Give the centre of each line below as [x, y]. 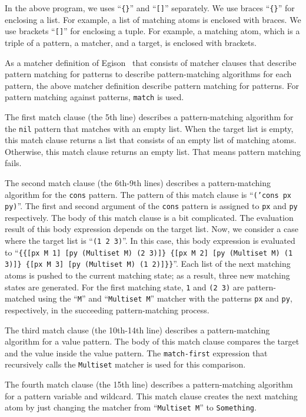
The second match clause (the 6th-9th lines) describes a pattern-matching [138, 182]
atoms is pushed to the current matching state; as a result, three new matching [147, 275]
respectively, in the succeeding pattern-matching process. [107, 310]
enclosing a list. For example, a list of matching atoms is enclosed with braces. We [153, 19]
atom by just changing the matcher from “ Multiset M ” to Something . [131, 407]
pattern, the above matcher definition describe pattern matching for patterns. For [152, 85]
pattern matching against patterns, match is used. [94, 97]
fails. [13, 163]
